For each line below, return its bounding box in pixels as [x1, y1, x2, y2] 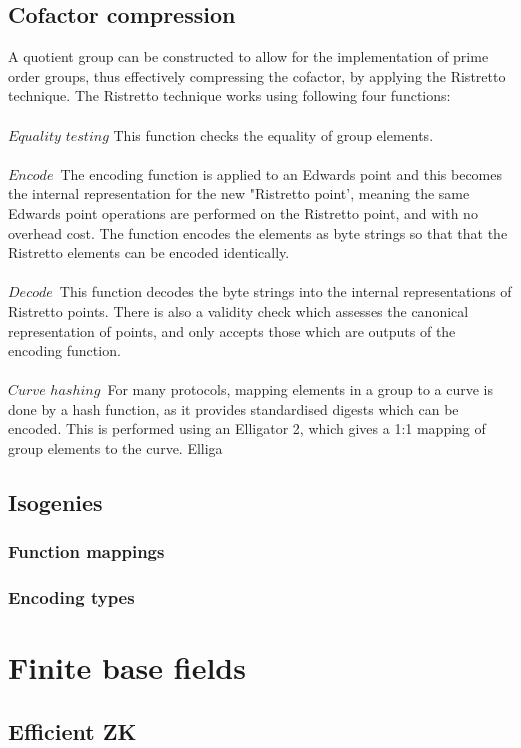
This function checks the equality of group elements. [113, 124, 434, 145]
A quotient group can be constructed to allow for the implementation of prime [8, 46, 489, 67]
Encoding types [8, 585, 135, 610]
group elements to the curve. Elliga [8, 438, 223, 459]
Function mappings [8, 539, 165, 564]
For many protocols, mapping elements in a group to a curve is [107, 379, 494, 400]
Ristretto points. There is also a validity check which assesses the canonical [8, 300, 469, 321]
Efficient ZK [8, 715, 137, 746]
